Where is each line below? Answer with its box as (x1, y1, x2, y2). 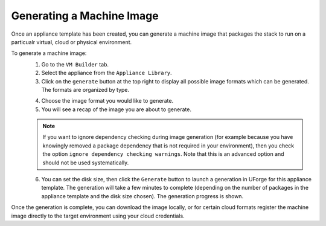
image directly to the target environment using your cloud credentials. (11, 212, 185, 219)
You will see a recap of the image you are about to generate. (41, 106, 191, 113)
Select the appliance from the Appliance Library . (41, 69, 172, 77)
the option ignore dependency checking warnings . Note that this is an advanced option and (42, 150, 284, 158)
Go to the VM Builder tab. (41, 60, 109, 68)
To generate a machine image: (11, 50, 87, 57)
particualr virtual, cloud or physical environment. (11, 38, 132, 45)
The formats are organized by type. (41, 86, 130, 93)
